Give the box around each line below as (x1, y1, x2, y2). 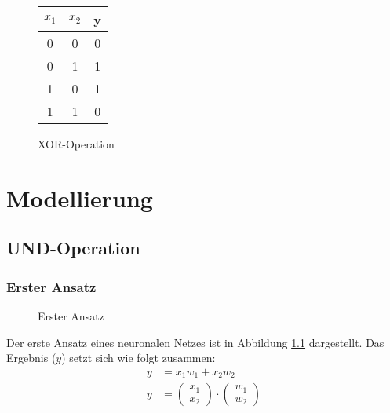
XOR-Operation (38, 136, 115, 152)
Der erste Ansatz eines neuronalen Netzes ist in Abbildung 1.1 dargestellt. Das (6, 334, 385, 350)
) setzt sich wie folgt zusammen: (61, 349, 216, 366)
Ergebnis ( (6, 349, 56, 366)
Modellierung (6, 181, 153, 214)
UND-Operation (6, 236, 140, 260)
